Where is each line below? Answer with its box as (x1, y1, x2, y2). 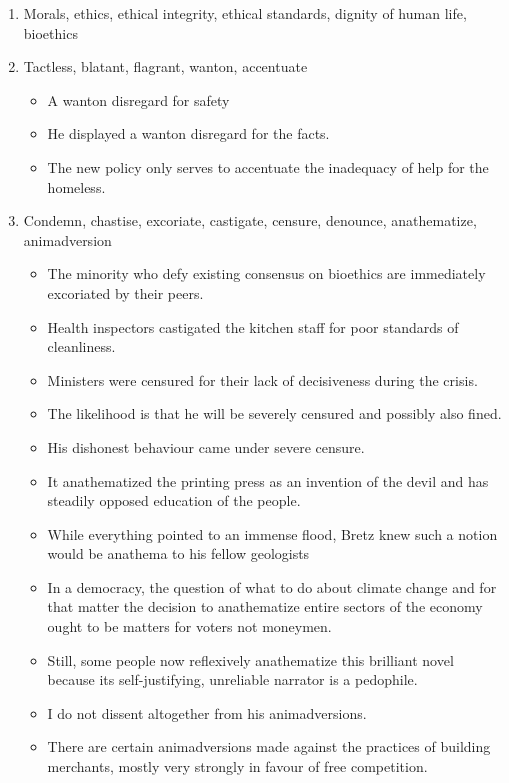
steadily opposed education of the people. (47, 490, 301, 511)
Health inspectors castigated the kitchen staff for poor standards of (47, 316, 459, 337)
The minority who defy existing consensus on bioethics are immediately (47, 263, 486, 284)
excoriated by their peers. (47, 282, 204, 303)
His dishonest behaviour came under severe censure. (47, 436, 365, 457)
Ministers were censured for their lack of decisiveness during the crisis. (47, 369, 478, 390)
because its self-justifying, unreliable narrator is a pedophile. (47, 669, 418, 690)
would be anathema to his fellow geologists (47, 543, 310, 564)
